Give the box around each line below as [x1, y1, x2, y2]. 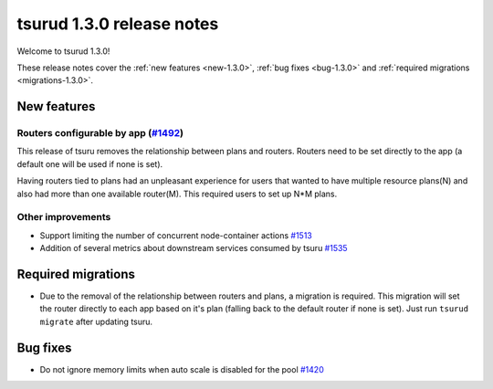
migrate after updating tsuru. [39, 316, 153, 327]
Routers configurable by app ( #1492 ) [16, 127, 184, 140]
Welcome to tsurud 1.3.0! [16, 46, 110, 57]
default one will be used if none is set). [16, 158, 163, 169]
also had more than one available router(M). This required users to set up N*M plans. [16, 188, 338, 199]
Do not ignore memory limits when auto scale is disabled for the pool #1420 [39, 363, 324, 374]
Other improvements [16, 211, 111, 224]
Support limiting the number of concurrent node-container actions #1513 [39, 229, 312, 241]
